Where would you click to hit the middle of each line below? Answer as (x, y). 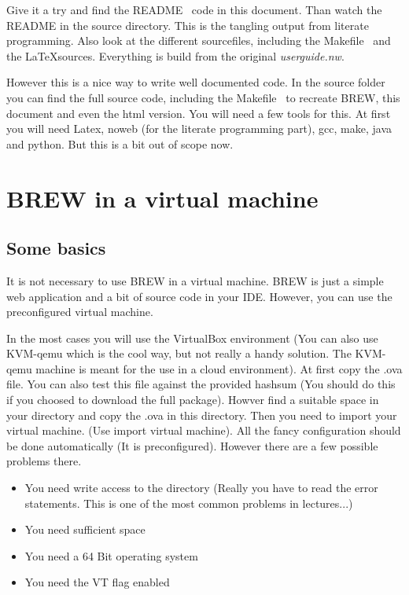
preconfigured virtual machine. (80, 312)
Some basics (56, 248)
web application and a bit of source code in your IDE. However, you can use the (199, 296)
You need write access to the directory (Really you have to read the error (201, 488)
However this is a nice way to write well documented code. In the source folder (196, 82)
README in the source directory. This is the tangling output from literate (188, 25)
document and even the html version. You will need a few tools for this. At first (199, 113)
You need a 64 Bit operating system (111, 555)
